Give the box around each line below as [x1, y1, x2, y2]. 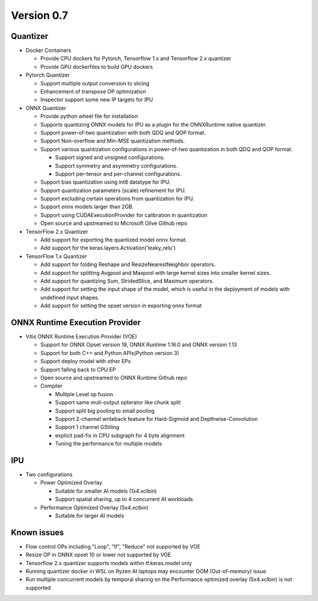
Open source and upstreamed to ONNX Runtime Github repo [40, 374, 188, 381]
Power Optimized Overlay [40, 479, 102, 486]
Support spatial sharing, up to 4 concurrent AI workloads [55, 496, 193, 503]
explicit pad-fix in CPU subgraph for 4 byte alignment [55, 431, 185, 439]
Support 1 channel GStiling [55, 424, 120, 431]
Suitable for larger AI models [55, 512, 125, 519]
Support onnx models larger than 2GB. [40, 203, 134, 210]
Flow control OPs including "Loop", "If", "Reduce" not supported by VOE [25, 543, 201, 550]
